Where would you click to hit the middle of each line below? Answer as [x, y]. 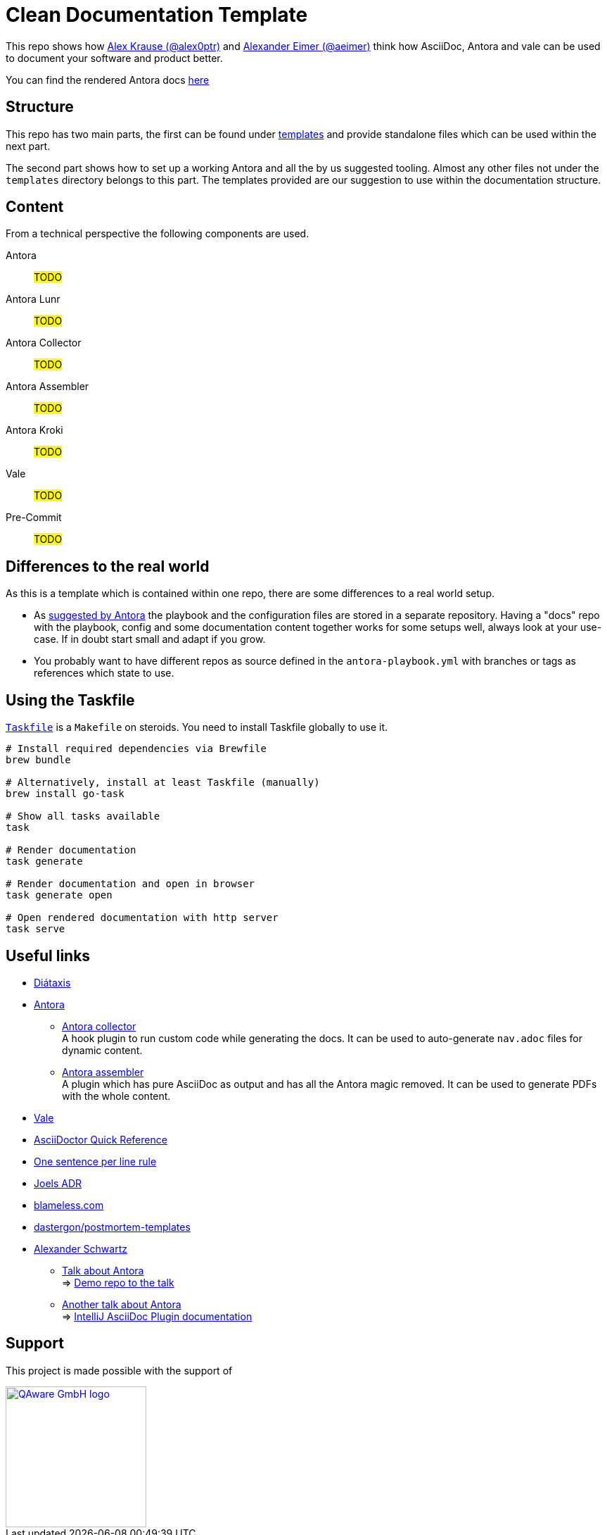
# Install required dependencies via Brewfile [136, 749]
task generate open [59, 895]
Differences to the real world [108, 566]
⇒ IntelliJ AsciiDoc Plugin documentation [157, 1316]
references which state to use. [104, 673]
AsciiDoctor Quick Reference [101, 1139]
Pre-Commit [34, 518]
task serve [36, 929]
